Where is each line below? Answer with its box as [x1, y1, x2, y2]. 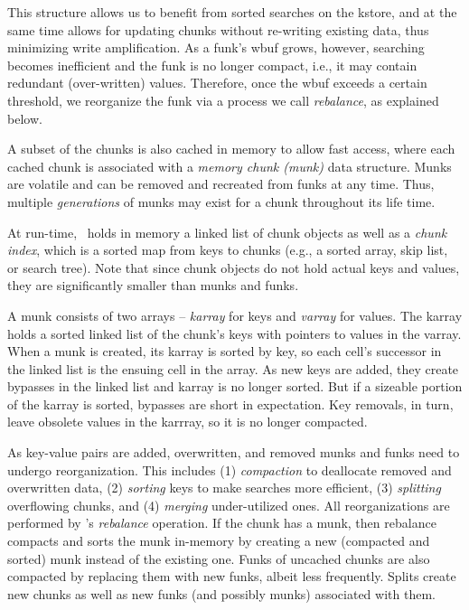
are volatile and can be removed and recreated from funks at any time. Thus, [7, 174, 435, 193]
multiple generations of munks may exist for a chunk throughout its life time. [7, 192, 436, 211]
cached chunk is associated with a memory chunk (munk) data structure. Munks [7, 156, 452, 175]
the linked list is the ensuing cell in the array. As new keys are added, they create [7, 359, 459, 378]
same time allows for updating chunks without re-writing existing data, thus [7, 20, 429, 39]
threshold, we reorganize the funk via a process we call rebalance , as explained [7, 90, 439, 109]
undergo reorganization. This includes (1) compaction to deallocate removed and [7, 460, 452, 479]
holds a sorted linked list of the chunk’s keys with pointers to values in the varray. [7, 324, 462, 343]
